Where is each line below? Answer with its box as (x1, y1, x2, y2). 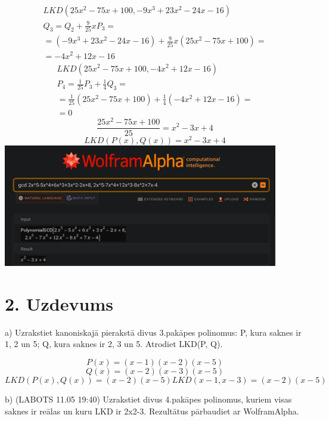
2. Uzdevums (5, 291, 113, 315)
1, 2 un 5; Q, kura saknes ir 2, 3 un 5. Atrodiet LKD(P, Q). (5, 338, 223, 350)
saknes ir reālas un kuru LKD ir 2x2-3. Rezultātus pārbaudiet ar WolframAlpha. (5, 404, 299, 417)
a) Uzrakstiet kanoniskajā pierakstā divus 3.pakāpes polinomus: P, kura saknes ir (5, 326, 302, 338)
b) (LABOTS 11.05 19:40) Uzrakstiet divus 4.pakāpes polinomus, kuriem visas (5, 393, 292, 405)
